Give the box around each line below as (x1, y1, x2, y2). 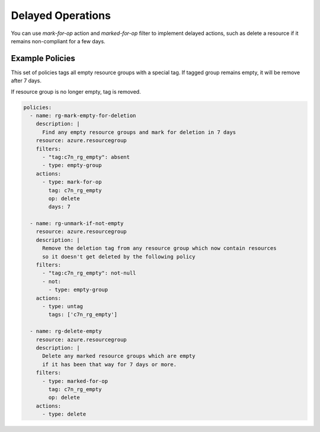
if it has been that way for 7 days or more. (42, 361, 177, 367)
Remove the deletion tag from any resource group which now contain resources (42, 245, 277, 252)
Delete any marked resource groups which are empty (42, 353, 196, 360)
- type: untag (42, 303, 83, 309)
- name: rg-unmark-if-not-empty (30, 220, 124, 227)
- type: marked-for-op (42, 377, 108, 385)
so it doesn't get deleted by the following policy (42, 253, 196, 260)
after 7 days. (11, 77, 41, 84)
